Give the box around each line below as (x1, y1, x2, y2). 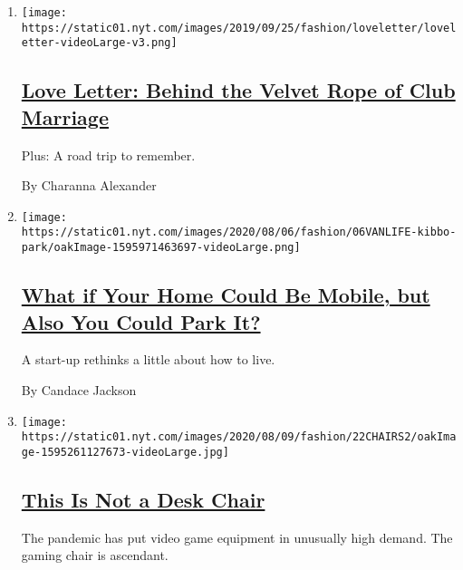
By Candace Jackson (21, 380, 137, 399)
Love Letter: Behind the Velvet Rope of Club (21, 76, 456, 104)
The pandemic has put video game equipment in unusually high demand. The (21, 527, 453, 546)
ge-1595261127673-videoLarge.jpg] (21, 445, 229, 459)
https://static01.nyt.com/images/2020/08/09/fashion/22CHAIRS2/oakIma (21, 430, 457, 444)
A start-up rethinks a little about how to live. (21, 350, 275, 369)
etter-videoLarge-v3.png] (21, 36, 178, 50)
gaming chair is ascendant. (21, 546, 169, 565)
